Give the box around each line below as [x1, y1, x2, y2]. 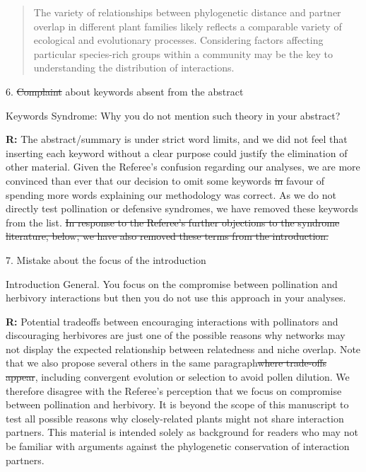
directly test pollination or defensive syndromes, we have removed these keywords [6, 201, 358, 216]
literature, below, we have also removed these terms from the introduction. [6, 229, 329, 243]
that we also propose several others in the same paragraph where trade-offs [6, 355, 327, 370]
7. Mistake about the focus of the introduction [6, 252, 206, 267]
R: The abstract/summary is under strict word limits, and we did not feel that [6, 132, 348, 146]
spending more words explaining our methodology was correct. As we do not [6, 187, 336, 202]
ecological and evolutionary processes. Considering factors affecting [33, 33, 324, 47]
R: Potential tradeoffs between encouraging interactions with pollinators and [6, 313, 338, 328]
